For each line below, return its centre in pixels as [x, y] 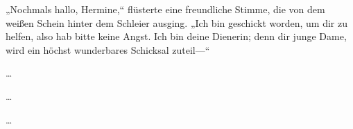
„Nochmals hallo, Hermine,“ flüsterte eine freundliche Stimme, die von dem [165, 9]
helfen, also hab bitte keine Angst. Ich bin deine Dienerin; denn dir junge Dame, [176, 36]
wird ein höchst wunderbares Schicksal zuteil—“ [108, 49]
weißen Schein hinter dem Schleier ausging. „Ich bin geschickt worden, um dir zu [177, 22]
